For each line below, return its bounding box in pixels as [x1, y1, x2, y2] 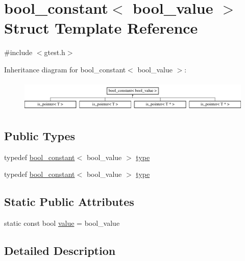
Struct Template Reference [4, 17, 198, 38]
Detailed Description [4, 243, 116, 258]
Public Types [4, 127, 76, 143]
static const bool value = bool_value [4, 218, 120, 228]
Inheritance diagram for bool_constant [4, 64, 126, 74]
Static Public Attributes [4, 194, 134, 210]
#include [4, 47, 33, 58]
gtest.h [44, 47, 65, 58]
